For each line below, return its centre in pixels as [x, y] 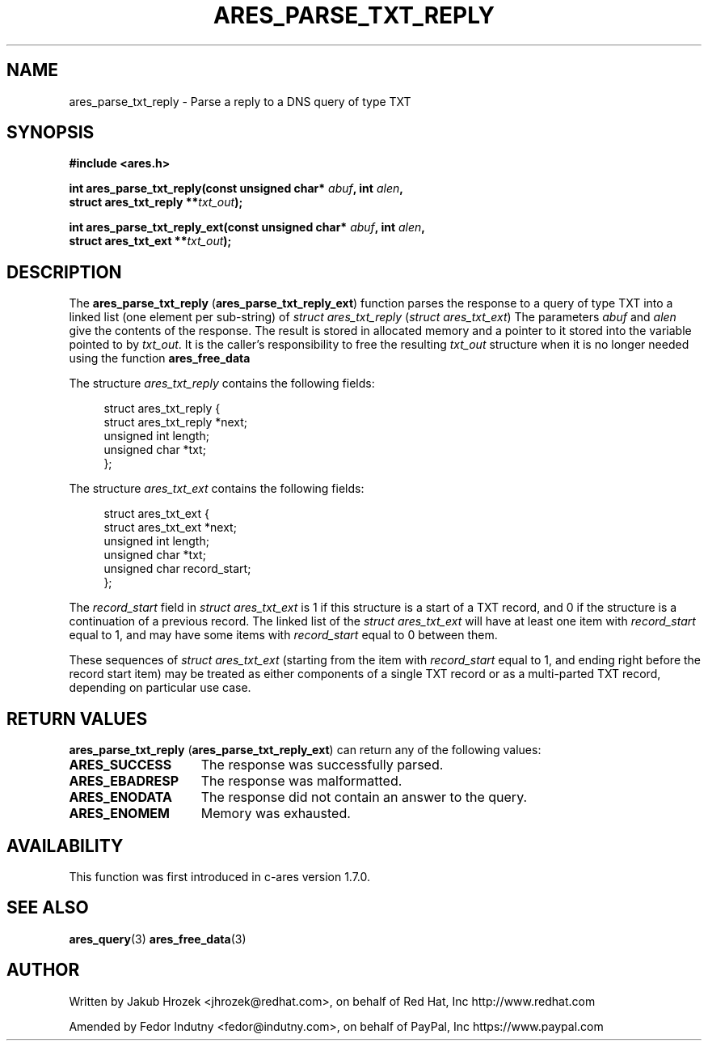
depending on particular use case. [160, 688]
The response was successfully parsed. [322, 765]
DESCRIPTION [64, 272]
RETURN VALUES [77, 718]
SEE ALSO [48, 908]
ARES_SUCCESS [120, 765]
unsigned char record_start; [177, 569]
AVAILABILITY [65, 846]
